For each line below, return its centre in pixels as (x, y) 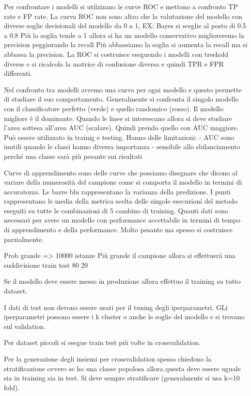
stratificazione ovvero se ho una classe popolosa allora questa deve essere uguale (122, 368)
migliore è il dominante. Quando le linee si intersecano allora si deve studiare (118, 118)
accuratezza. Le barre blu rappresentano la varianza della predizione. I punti (118, 191)
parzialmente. (24, 239)
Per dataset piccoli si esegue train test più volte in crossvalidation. (102, 342)
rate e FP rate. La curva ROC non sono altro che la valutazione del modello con (123, 16)
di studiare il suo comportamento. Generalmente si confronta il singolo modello (121, 99)
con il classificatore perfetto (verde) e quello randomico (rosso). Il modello (114, 108)
